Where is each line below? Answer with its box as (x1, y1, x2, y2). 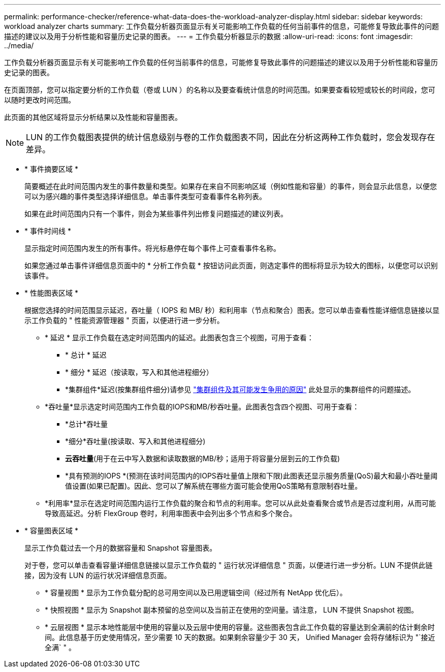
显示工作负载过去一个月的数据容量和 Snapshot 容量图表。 (24, 543, 217, 552)
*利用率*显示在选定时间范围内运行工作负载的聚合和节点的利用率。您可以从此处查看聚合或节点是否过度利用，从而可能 (45, 499, 436, 507)
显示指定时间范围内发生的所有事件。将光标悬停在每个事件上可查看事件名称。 (24, 244, 280, 252)
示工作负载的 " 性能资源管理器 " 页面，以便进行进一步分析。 (24, 316, 224, 325)
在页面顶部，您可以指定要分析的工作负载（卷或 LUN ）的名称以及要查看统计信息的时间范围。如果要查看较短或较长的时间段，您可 (4, 85, 435, 94)
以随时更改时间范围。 (4, 95, 75, 104)
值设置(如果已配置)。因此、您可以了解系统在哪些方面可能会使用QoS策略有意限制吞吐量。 (65, 482, 362, 490)
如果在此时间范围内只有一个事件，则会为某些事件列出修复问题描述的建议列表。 (24, 209, 288, 218)
